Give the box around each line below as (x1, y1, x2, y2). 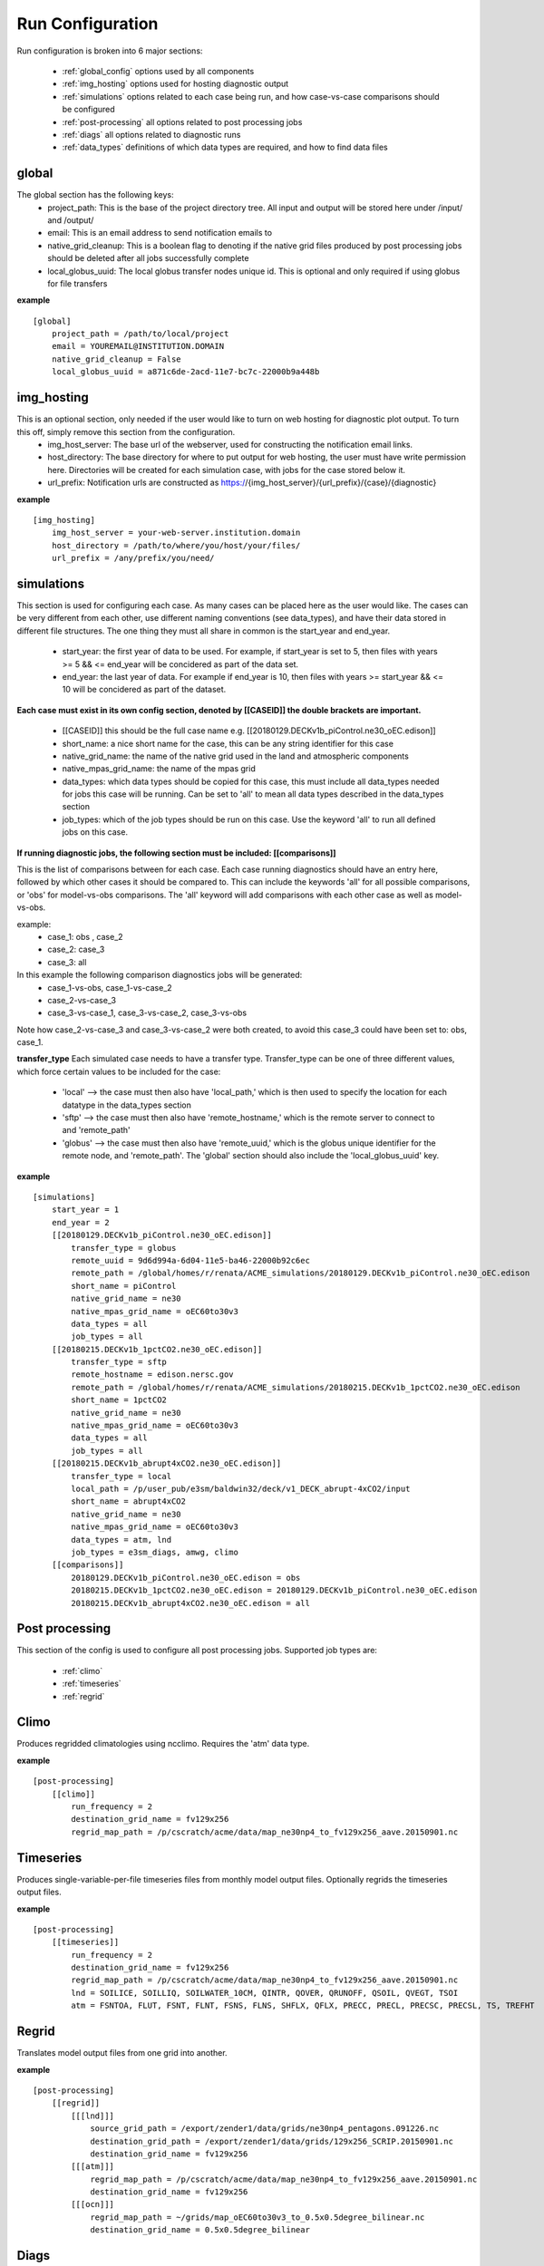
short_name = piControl (71, 1281, 177, 1291)
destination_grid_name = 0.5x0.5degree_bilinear (90, 2225, 310, 2235)
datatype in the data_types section (62, 1099, 192, 1110)
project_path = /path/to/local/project (51, 329, 229, 339)
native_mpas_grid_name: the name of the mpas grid (62, 763, 256, 774)
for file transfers (47, 277, 108, 289)
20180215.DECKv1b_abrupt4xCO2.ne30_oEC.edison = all (71, 1598, 310, 1608)
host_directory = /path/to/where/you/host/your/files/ (51, 540, 301, 550)
